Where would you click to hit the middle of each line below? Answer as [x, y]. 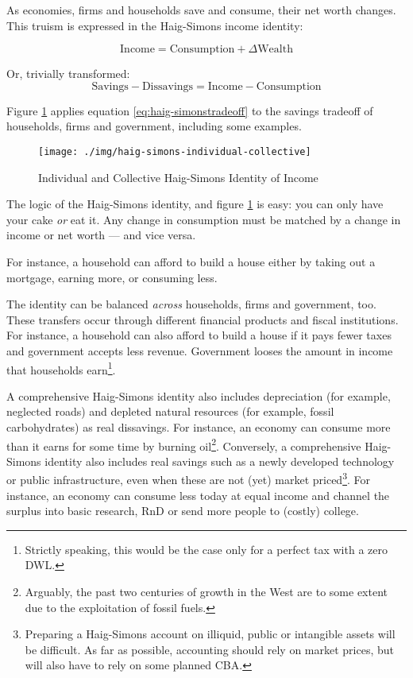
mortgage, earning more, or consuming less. [112, 277]
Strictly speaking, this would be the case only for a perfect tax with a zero [206, 549]
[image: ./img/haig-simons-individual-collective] [175, 151]
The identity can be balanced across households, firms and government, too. [191, 304]
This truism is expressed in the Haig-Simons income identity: [155, 25]
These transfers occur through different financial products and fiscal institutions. [203, 319]
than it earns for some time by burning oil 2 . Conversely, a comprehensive [184, 444]
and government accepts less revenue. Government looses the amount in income [200, 350]
